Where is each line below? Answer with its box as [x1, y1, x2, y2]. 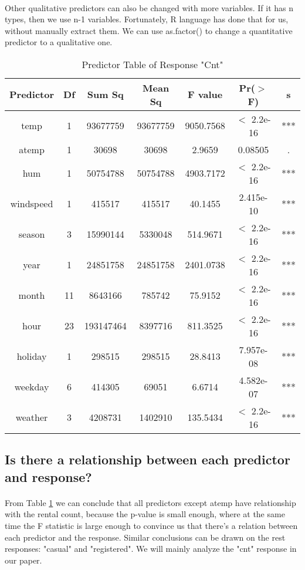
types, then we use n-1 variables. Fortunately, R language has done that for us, [5, 13, 289, 25]
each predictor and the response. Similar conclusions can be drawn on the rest [5, 531, 286, 543]
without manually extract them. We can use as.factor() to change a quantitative [5, 24, 293, 36]
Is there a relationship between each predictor [5, 450, 290, 468]
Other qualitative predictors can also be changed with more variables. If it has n [5, 1, 294, 14]
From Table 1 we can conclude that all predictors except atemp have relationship [5, 496, 296, 508]
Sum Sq [87, 87, 124, 102]
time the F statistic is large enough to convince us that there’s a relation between [5, 519, 298, 531]
